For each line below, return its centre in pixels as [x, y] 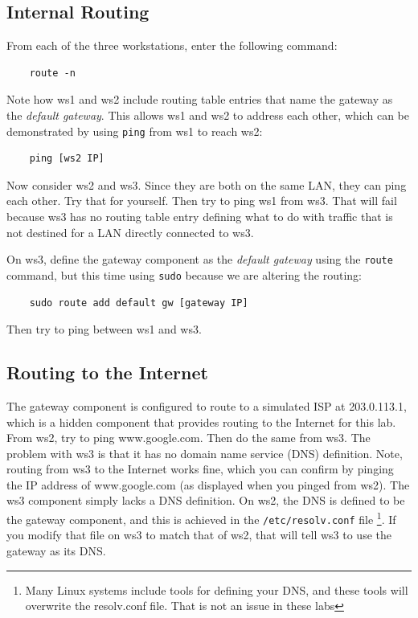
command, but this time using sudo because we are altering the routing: [184, 274]
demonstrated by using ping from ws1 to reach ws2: [135, 131]
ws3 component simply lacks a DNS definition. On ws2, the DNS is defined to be [206, 500]
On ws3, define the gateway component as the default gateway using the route [200, 259]
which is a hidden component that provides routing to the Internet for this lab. [201, 422]
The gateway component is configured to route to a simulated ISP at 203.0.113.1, [207, 405]
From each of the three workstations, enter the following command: [172, 45]
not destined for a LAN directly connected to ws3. [130, 232]
